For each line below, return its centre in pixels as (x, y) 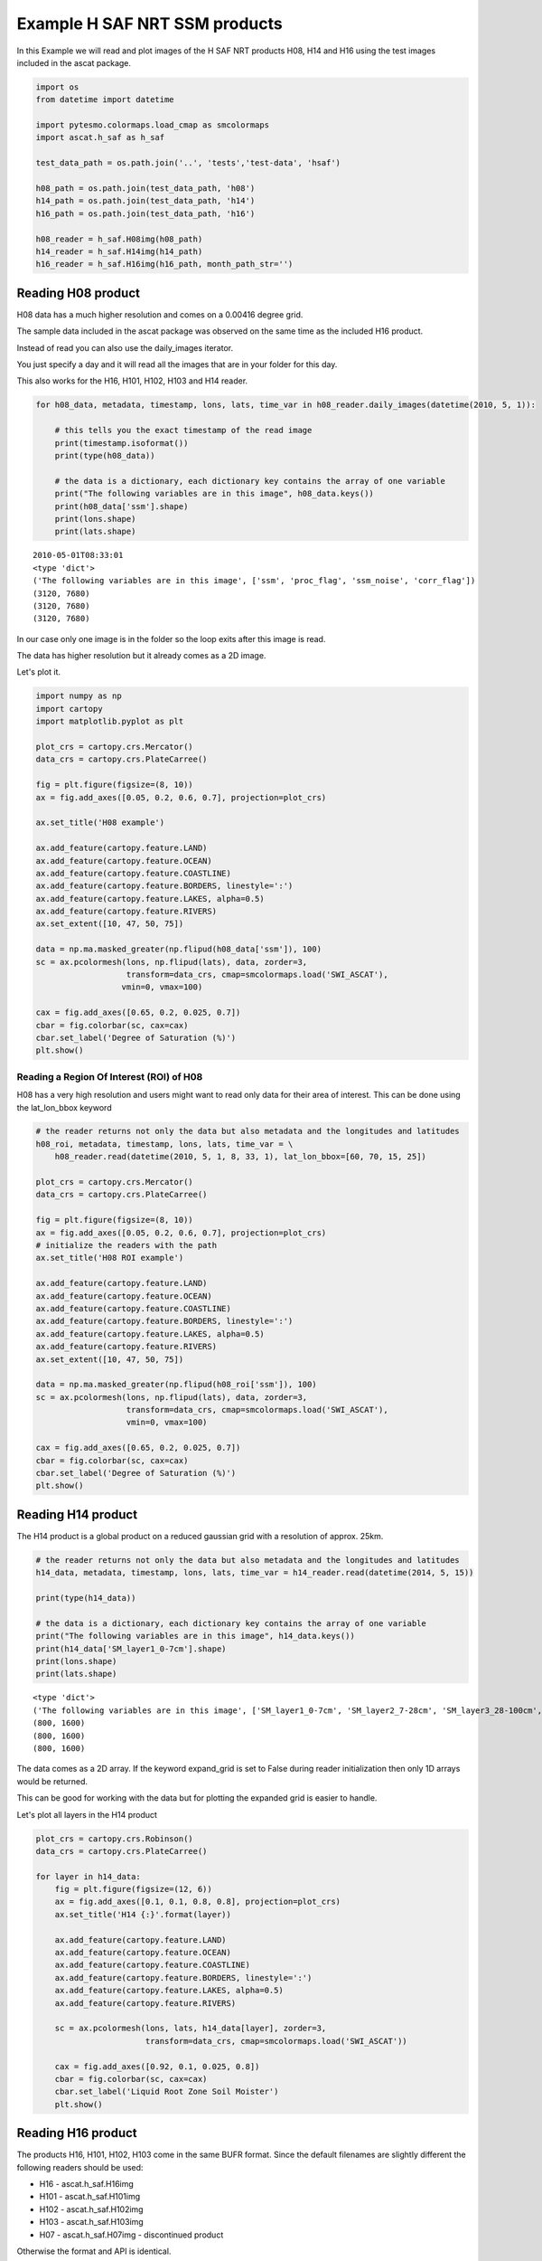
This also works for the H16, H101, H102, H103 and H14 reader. (132, 381)
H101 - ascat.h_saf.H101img (90, 2197)
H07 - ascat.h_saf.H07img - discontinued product (131, 2235)
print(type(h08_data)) (105, 455)
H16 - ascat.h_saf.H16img (87, 2184)
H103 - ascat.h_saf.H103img (91, 2222)
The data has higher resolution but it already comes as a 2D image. (141, 656)
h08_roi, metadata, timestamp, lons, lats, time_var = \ (164, 1144)
